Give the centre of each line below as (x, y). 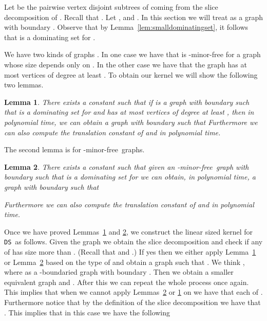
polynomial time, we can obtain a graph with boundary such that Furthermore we (131, 122)
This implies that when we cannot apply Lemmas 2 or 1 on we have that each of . (133, 292)
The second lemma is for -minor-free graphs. (74, 149)
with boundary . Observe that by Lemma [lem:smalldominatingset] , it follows (126, 27)
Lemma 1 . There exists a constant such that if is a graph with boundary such (127, 102)
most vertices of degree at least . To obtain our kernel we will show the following (131, 74)
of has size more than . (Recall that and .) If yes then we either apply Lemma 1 (130, 251)
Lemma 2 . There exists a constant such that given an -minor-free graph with (127, 166)
